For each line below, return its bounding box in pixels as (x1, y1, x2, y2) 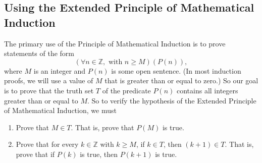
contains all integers (176, 85, 238, 95)
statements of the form (4, 48, 75, 59)
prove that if (16, 148, 55, 159)
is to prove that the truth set (4, 85, 94, 95)
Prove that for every (16, 139, 79, 149)
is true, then (80, 148, 118, 159)
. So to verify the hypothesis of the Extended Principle (87, 95, 256, 105)
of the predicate (102, 85, 151, 95)
